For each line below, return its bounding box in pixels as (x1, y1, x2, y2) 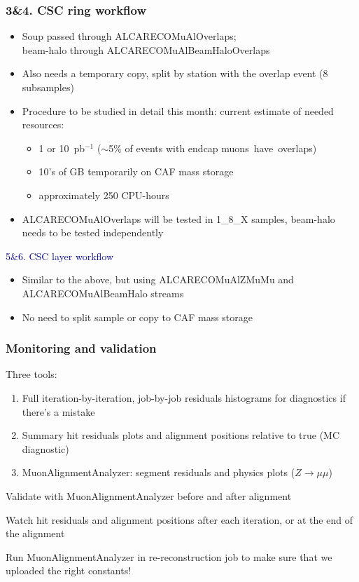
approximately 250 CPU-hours (38, 187, 169, 202)
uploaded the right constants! (6, 563, 132, 578)
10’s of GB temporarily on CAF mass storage (38, 164, 234, 179)
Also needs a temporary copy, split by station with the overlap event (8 (22, 66, 328, 81)
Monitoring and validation (6, 339, 157, 357)
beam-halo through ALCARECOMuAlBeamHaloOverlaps (22, 42, 270, 57)
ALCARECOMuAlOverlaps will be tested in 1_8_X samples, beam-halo (22, 211, 335, 226)
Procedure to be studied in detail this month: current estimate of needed (22, 103, 334, 118)
